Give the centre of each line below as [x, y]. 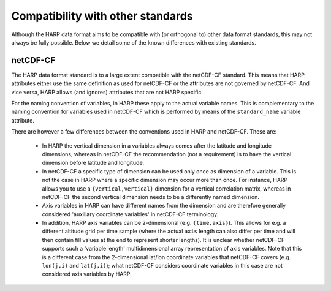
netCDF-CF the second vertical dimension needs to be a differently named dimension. [151, 197]
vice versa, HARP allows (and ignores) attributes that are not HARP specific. [107, 92]
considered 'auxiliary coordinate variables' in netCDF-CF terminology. [130, 214]
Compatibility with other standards [102, 16]
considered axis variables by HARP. [87, 274]
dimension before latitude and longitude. [93, 163]
